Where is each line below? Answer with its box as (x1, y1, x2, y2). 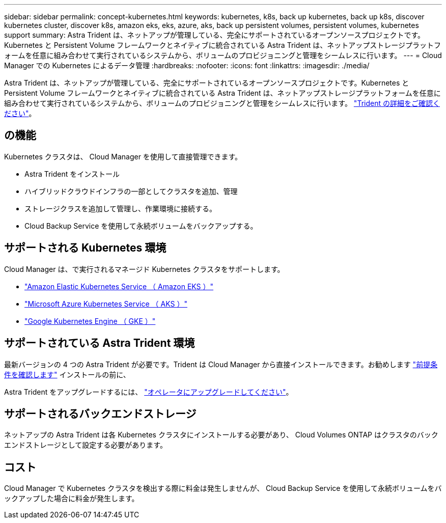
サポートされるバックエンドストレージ (4, 407, 197, 420)
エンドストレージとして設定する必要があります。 (4, 441, 167, 450)
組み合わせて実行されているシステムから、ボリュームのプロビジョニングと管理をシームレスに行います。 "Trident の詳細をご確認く (4, 99, 440, 107)
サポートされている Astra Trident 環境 (4, 337, 195, 350)
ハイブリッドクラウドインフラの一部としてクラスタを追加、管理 (24, 186, 238, 196)
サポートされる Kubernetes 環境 (4, 241, 166, 255)
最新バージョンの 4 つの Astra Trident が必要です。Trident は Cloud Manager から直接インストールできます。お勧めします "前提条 (4, 360, 438, 369)
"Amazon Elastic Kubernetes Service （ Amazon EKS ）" (24, 282, 214, 291)
